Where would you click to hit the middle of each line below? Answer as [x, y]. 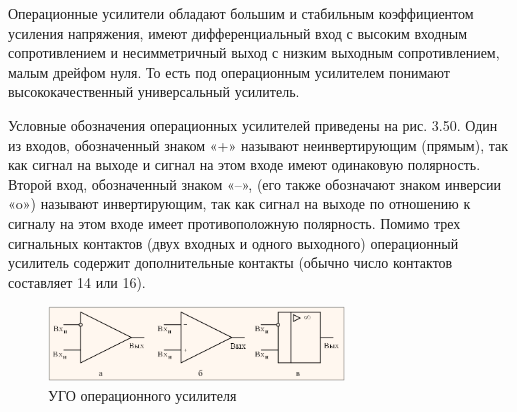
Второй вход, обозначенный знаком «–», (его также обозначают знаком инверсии [254, 183]
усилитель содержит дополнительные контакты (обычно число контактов [230, 262]
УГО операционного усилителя [142, 394]
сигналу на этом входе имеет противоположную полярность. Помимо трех [234, 222]
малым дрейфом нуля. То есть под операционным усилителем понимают [229, 71]
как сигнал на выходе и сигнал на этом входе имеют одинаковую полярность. [244, 164]
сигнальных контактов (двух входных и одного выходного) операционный [233, 242]
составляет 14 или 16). [77, 281]
